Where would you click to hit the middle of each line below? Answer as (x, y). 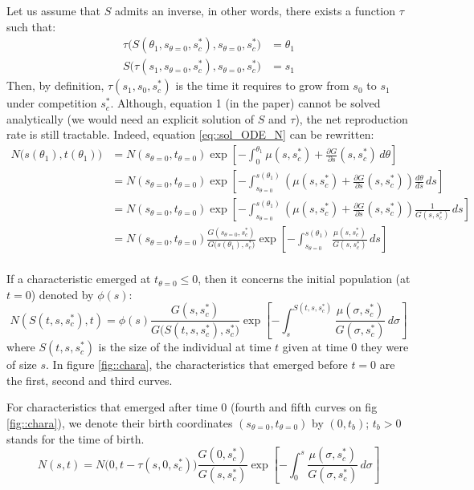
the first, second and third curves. (90, 380)
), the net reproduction (351, 118)
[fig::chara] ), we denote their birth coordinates (120, 423)
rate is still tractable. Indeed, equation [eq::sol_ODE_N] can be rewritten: (190, 134)
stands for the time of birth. (76, 438)
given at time (315, 347)
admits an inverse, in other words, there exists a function (255, 10)
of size (22, 364)
